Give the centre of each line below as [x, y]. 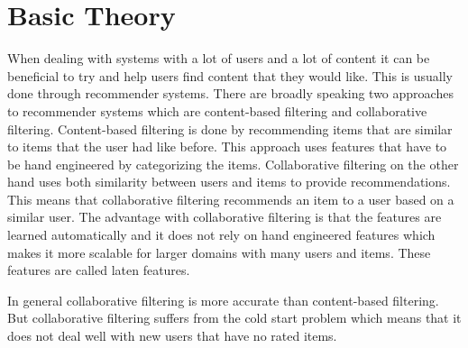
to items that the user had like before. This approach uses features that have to [227, 147]
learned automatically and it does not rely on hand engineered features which [221, 235]
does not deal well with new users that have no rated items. [172, 336]
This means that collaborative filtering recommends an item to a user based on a [231, 199]
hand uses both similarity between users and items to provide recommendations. [229, 182]
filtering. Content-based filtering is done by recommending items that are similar [230, 128]
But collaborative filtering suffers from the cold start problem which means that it [234, 318]
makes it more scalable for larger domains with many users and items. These [219, 252]
